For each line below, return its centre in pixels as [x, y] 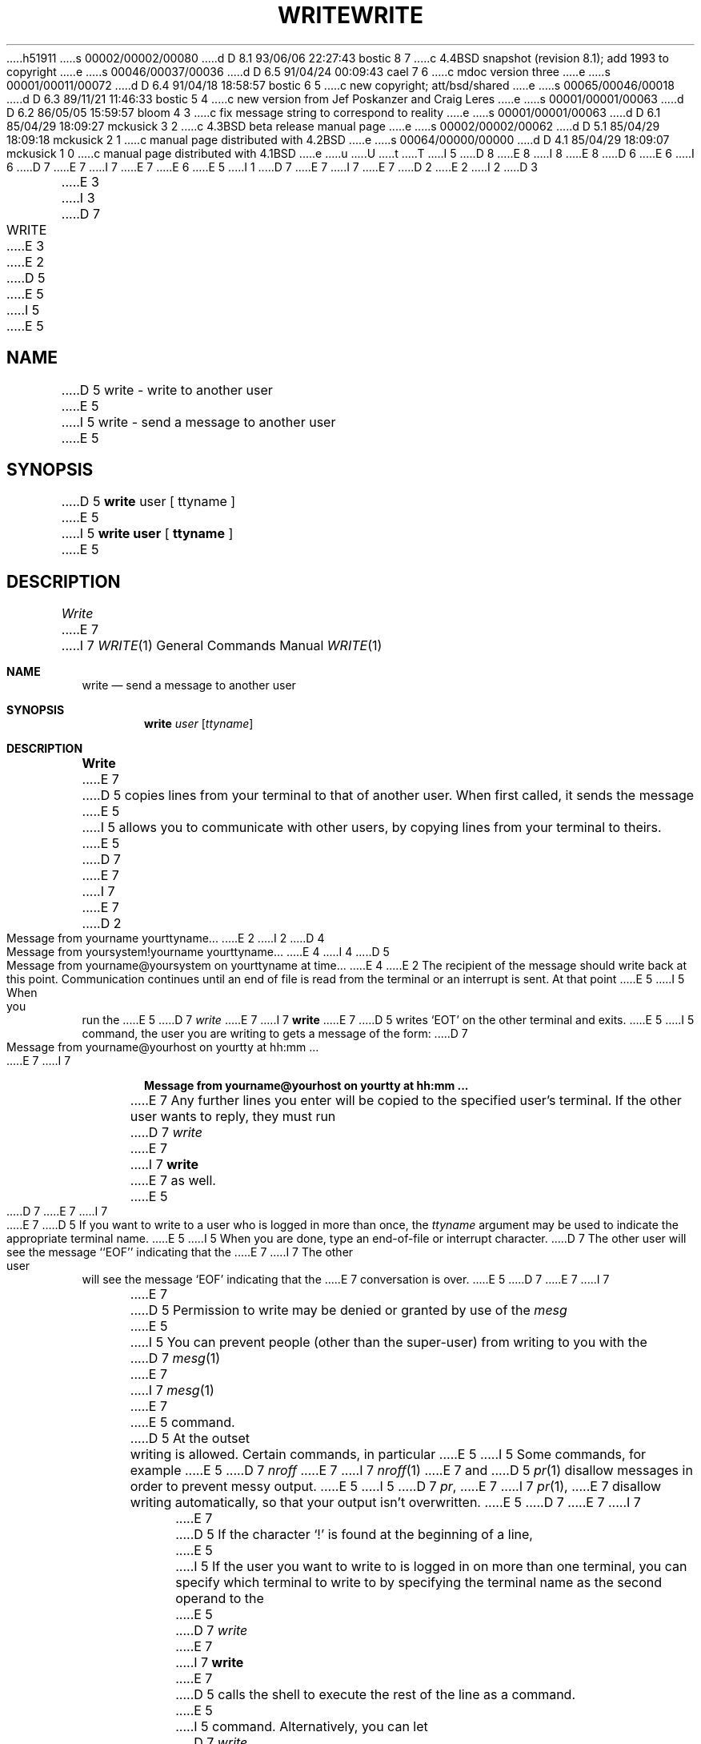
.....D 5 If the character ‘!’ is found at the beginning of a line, [354, 1535]
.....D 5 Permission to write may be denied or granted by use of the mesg [348, 1310]
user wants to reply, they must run [233, 1117]
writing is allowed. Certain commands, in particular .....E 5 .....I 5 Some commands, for [388, 1455]
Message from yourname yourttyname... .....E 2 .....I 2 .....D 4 [166, 938]
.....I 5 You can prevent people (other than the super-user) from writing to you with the [389, 1342]
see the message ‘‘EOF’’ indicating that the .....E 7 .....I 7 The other [180, 1252]
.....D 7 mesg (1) [175, 1358]
